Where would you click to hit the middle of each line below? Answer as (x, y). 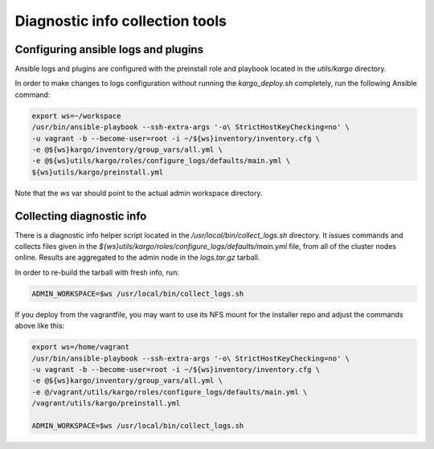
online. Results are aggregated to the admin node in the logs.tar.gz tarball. (137, 258)
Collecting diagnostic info (81, 216)
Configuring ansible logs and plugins (109, 49)
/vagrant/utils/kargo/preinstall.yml (106, 403)
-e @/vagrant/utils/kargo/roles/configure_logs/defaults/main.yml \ (170, 392)
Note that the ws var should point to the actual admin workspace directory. (139, 193)
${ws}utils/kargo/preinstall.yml (98, 172)
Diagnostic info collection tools (121, 21)
